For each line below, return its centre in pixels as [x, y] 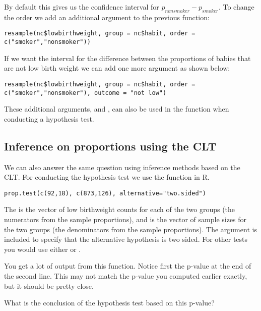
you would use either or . [43, 249]
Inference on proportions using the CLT [110, 146]
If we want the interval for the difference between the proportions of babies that [127, 58]
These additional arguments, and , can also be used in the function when [117, 109]
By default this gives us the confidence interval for [82, 7]
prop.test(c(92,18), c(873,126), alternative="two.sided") [105, 193]
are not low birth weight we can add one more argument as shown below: [117, 68]
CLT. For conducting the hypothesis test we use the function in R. [107, 177]
